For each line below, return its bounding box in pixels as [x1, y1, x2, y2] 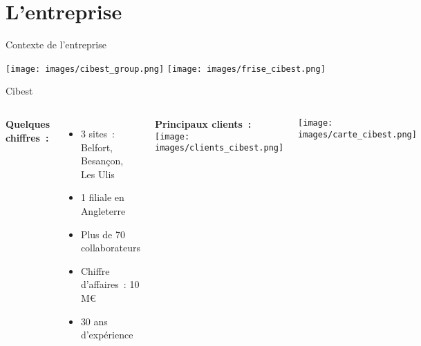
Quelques [6, 116, 50, 131]
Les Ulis [80, 166, 115, 181]
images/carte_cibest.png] [298, 129, 417, 140]
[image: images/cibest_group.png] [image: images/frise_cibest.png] [6, 64, 326, 74]
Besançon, [80, 153, 124, 168]
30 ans [80, 314, 108, 328]
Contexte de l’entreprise [6, 37, 106, 52]
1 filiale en [80, 190, 124, 204]
